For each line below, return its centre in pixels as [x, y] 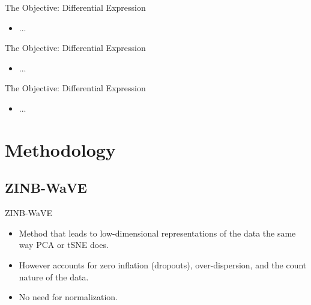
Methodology [60, 149]
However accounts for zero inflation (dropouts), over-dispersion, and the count [163, 264]
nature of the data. [54, 276]
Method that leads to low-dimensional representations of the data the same [157, 233]
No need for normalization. [68, 297]
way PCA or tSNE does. [64, 245]
